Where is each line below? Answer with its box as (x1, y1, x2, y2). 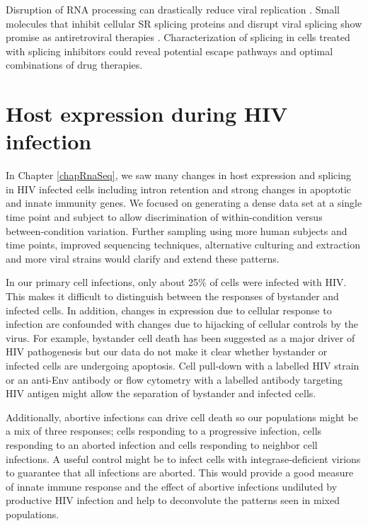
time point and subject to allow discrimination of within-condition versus (6, 210, 323, 224)
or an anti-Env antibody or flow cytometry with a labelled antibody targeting (6, 372, 343, 387)
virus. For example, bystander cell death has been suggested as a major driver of (6, 330, 355, 345)
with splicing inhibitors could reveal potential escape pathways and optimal (6, 43, 333, 58)
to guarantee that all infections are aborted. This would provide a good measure (6, 465, 354, 480)
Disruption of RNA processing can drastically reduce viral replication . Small (6, 2, 340, 16)
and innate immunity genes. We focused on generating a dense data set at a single (6, 195, 362, 210)
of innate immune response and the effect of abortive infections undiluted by (6, 479, 338, 493)
